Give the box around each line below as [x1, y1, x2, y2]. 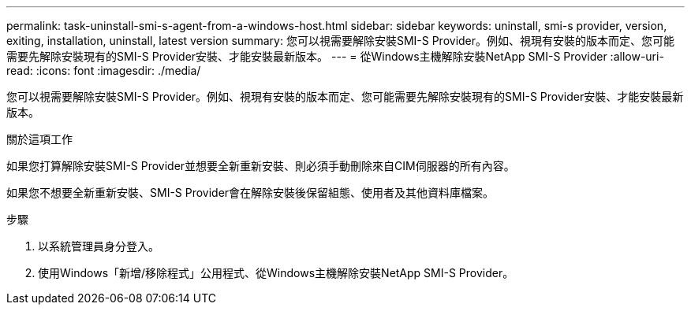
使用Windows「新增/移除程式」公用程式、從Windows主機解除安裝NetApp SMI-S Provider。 [38, 266, 514, 280]
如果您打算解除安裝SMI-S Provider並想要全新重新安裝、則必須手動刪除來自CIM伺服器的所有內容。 [6, 159, 515, 172]
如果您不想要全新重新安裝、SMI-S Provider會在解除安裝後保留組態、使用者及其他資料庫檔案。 [6, 186, 495, 199]
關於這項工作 [6, 132, 73, 146]
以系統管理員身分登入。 [38, 239, 159, 253]
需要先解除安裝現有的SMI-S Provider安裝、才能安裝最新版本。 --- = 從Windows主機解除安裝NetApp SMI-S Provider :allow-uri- [6, 50, 664, 63]
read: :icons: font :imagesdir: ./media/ [6, 64, 201, 77]
